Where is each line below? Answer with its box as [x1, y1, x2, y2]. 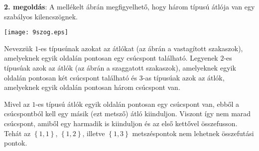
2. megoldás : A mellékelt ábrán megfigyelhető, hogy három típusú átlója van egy [4, 1, 255, 11]
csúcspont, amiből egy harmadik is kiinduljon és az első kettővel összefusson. [4, 118, 238, 128]
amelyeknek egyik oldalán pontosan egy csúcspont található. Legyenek [4, 53, 218, 63]
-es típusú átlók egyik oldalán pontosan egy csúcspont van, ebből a [35, 98, 240, 109]
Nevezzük [4, 43, 33, 53]
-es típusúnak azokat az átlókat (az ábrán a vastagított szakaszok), [38, 43, 243, 53]
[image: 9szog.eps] [4, 29, 68, 36]
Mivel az [4, 98, 30, 109]
